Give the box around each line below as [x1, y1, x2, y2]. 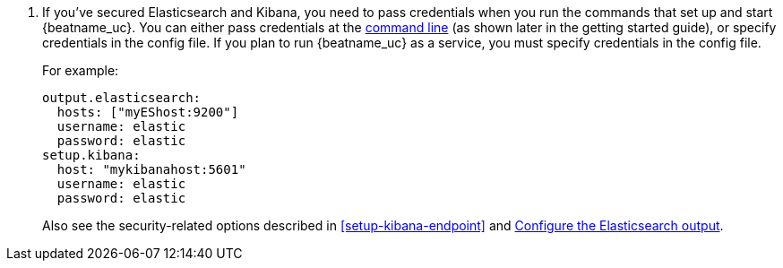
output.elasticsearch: [42, 91, 202, 105]
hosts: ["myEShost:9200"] [56, 105, 239, 119]
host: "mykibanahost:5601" [56, 162, 246, 177]
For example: [42, 63, 119, 78]
